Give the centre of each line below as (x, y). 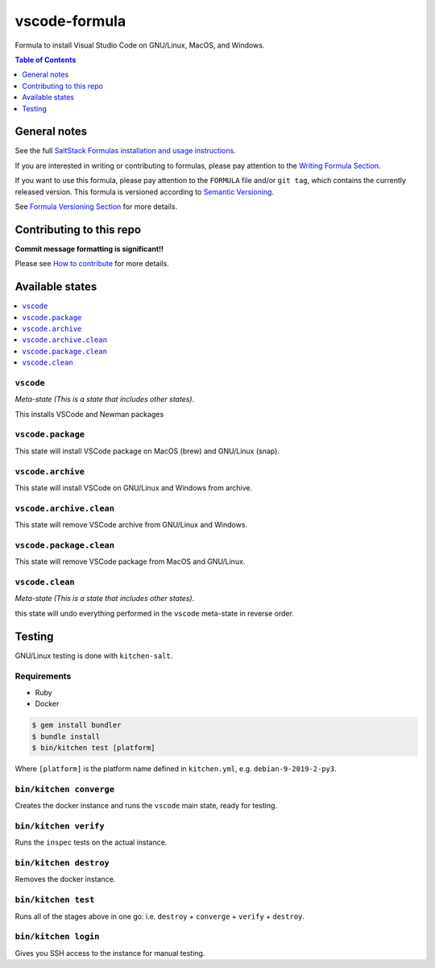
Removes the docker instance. (65, 879)
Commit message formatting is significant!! (89, 248)
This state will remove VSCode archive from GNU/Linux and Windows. (131, 525)
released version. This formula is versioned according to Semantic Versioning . (144, 192)
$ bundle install (66, 736)
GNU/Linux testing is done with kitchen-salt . (94, 655)
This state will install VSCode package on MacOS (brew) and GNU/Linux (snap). (147, 451)
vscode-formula (70, 21)
